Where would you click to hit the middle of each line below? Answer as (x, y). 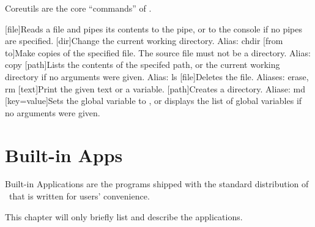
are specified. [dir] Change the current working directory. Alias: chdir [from (144, 41)
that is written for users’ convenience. (79, 196)
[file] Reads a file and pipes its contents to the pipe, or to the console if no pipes (154, 28)
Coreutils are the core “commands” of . (78, 8)
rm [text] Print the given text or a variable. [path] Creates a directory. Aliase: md (155, 88)
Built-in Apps (64, 154)
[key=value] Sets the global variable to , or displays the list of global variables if (154, 101)
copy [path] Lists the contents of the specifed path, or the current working (143, 65)
